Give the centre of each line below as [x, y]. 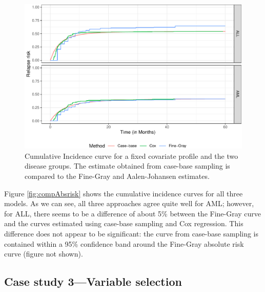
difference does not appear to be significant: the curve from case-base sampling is [131, 233]
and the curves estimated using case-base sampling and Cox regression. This [124, 223]
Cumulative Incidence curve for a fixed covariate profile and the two [131, 156]
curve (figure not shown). [44, 254]
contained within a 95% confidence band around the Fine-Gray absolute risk [124, 243]
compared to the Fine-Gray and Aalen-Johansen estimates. [117, 176]
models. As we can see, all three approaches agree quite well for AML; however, [129, 203]
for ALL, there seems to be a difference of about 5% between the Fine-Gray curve [133, 213]
